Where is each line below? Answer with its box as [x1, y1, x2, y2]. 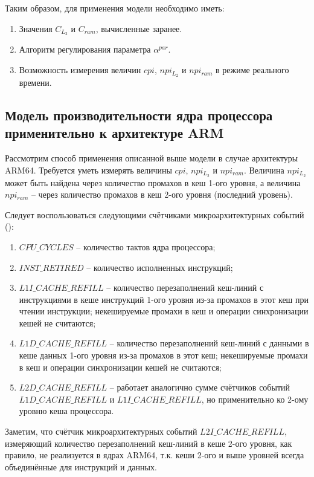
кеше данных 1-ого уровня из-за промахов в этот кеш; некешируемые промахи [19, 349, 308, 362]
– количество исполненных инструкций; [86, 261, 233, 273]
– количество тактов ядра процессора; [76, 240, 216, 253]
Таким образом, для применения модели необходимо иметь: [5, 2, 225, 14]
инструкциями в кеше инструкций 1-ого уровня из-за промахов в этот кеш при [19, 293, 309, 305]
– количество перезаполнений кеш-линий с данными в [109, 337, 309, 349]
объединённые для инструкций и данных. [5, 460, 157, 473]
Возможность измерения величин [19, 63, 141, 76]
